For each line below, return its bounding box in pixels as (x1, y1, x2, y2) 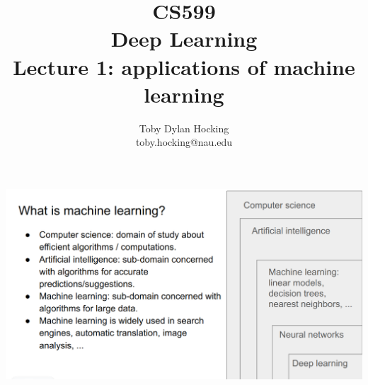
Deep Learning (110, 24, 258, 53)
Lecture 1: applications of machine (13, 52, 355, 81)
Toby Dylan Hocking (139, 120, 229, 135)
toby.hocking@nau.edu (135, 134, 233, 149)
